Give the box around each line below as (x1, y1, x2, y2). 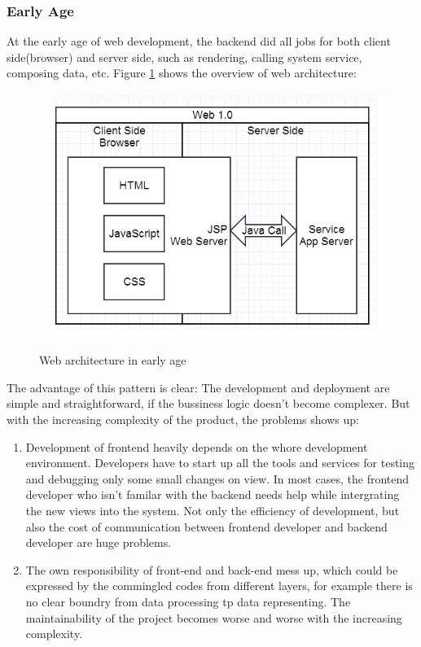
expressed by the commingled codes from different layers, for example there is (25, 577, 413, 594)
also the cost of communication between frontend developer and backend (25, 518, 388, 535)
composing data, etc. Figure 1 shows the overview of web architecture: (7, 64, 357, 81)
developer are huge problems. (25, 534, 172, 551)
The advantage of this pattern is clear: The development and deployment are (7, 378, 390, 396)
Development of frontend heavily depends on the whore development (25, 438, 368, 455)
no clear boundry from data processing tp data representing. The (25, 592, 351, 610)
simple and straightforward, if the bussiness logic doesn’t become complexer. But (7, 395, 410, 412)
